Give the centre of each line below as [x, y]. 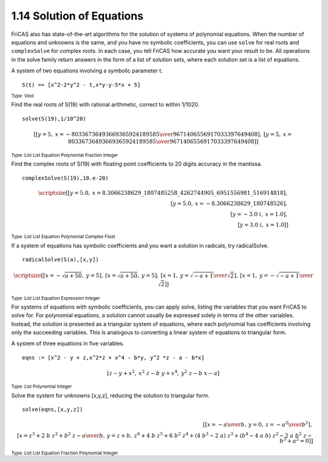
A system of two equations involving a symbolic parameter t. [87, 71]
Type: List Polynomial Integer [42, 387]
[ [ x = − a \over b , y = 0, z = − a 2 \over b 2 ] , [257, 424]
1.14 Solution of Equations [77, 16]
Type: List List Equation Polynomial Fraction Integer [65, 155]
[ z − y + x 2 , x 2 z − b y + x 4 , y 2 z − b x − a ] [163, 373]
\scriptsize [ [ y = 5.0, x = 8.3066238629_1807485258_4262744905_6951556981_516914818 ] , [163, 193]
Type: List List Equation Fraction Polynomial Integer [65, 453]
